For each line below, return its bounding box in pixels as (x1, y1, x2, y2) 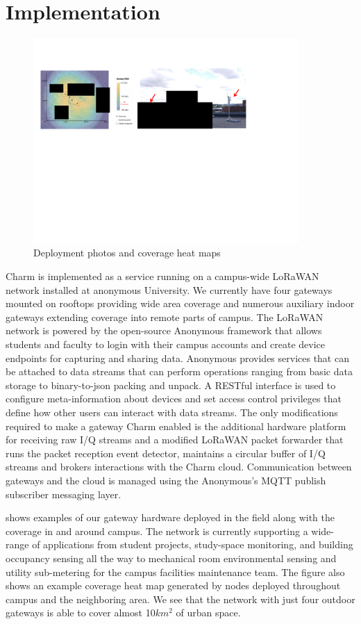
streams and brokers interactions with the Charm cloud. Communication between (6, 459, 352, 474)
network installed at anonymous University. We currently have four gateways (6, 282, 333, 297)
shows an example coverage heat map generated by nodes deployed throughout (6, 578, 341, 593)
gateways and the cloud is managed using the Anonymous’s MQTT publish (6, 473, 326, 487)
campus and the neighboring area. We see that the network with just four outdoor (6, 591, 355, 606)
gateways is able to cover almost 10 (6, 605, 156, 620)
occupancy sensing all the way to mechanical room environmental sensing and (6, 550, 337, 565)
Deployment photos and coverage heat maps (33, 245, 221, 260)
